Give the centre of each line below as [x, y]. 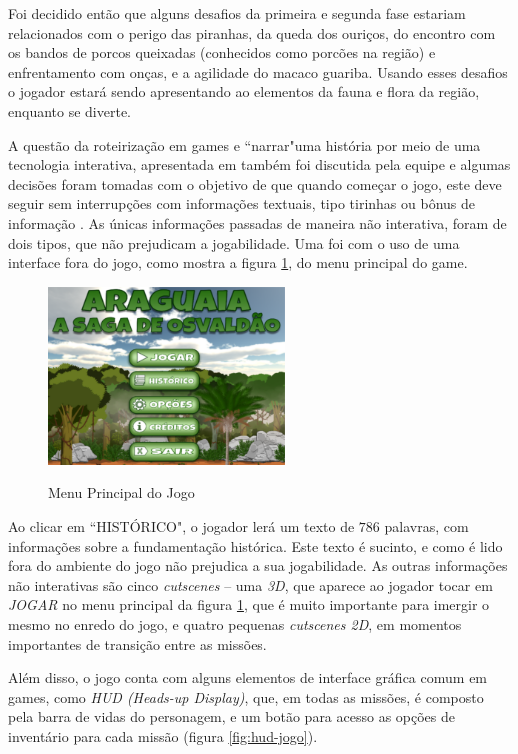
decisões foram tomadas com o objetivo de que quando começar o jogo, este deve [255, 183]
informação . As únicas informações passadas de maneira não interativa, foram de [257, 222]
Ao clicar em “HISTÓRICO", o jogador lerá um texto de [181, 525]
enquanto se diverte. [70, 110]
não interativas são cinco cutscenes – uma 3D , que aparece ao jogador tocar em [250, 584]
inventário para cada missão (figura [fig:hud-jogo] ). [163, 735]
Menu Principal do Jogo [121, 492]
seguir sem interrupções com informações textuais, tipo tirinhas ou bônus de [242, 203]
